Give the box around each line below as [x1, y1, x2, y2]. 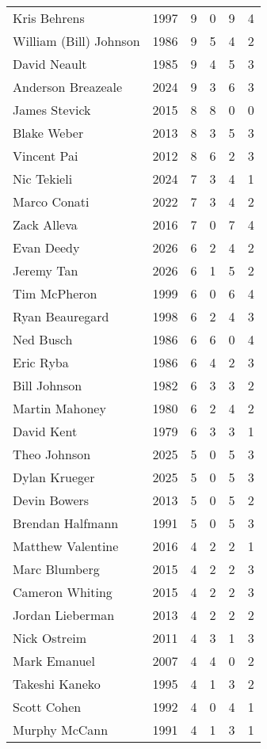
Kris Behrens [13, 9, 85, 27]
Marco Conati [13, 192, 90, 211]
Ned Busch [13, 330, 73, 348]
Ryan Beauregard [13, 307, 109, 325]
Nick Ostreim [13, 629, 87, 647]
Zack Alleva [13, 215, 78, 234]
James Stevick [13, 101, 91, 119]
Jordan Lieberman [13, 606, 115, 624]
